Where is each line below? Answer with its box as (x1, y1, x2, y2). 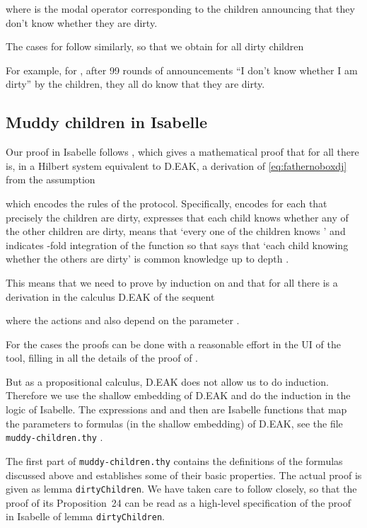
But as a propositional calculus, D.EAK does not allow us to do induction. (6, 374, 329, 389)
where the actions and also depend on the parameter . (6, 313, 240, 328)
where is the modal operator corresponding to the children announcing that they (6, 1, 355, 16)
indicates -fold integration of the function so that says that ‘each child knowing (6, 237, 349, 252)
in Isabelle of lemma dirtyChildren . (6, 509, 165, 524)
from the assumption (6, 172, 95, 187)
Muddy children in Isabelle (6, 111, 207, 133)
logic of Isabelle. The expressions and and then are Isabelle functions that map (6, 402, 347, 417)
